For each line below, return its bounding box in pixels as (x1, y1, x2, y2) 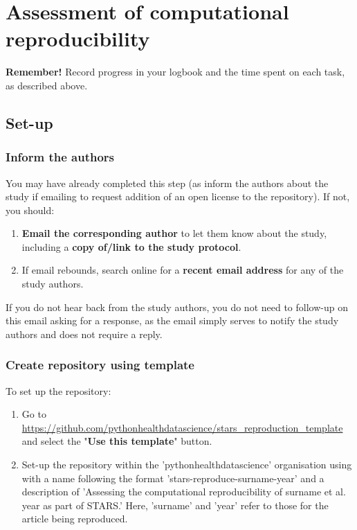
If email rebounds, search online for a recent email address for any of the (21, 263, 344, 277)
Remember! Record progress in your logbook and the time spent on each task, (6, 64, 345, 79)
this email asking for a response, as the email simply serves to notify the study (6, 313, 339, 328)
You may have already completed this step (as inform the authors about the (6, 175, 329, 190)
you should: (6, 202, 55, 217)
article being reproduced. (21, 511, 128, 526)
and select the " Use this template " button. (21, 434, 212, 448)
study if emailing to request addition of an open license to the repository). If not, (6, 189, 350, 204)
